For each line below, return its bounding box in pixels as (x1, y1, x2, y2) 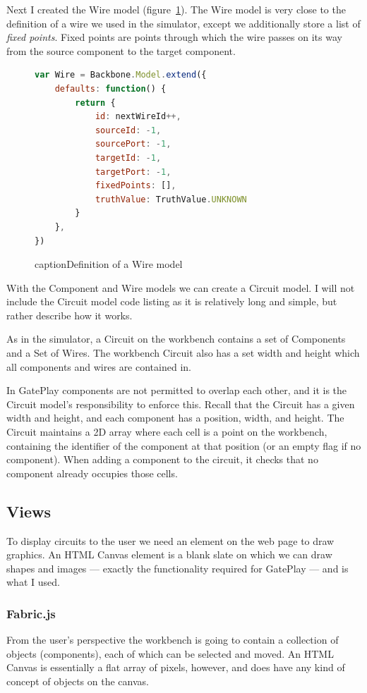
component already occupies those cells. (6, 465, 178, 480)
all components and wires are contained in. (6, 359, 191, 374)
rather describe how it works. (6, 307, 133, 322)
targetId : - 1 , (95, 152, 162, 163)
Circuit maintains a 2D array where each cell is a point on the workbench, (6, 424, 327, 439)
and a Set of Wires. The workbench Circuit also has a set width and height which (6, 345, 360, 360)
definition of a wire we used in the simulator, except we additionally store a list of (6, 16, 361, 30)
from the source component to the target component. (6, 43, 236, 58)
